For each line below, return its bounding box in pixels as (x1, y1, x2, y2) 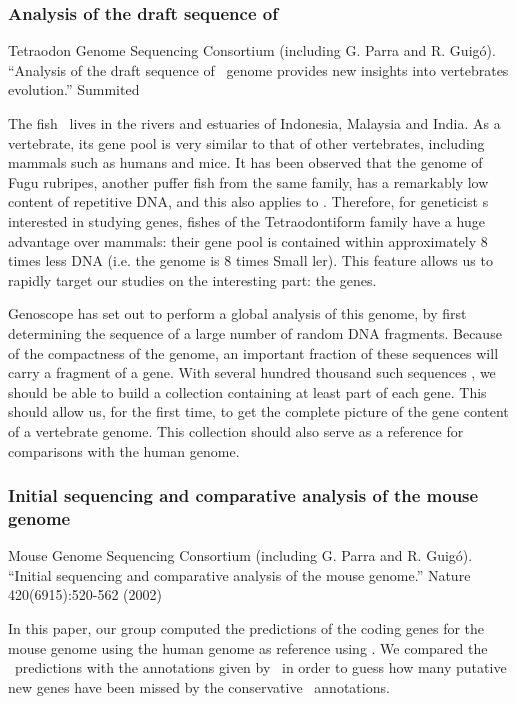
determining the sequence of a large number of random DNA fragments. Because (8, 322, 502, 343)
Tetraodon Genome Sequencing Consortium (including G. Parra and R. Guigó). (8, 40, 496, 61)
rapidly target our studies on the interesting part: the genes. (8, 269, 377, 290)
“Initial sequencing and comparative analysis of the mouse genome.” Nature (8, 564, 471, 585)
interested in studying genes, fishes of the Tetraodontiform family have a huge (8, 210, 485, 231)
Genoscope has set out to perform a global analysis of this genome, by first (8, 303, 467, 324)
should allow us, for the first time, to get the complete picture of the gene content (8, 401, 509, 422)
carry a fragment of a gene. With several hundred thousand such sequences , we (8, 362, 496, 383)
